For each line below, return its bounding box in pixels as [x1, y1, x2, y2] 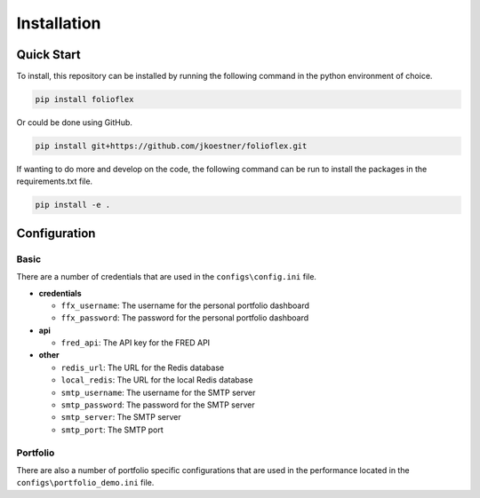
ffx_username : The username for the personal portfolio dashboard [60, 300, 310, 311]
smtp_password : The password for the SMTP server [60, 399, 255, 410]
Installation [16, 13, 101, 33]
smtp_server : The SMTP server [60, 412, 181, 423]
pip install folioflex [35, 94, 134, 105]
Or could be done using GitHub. [16, 117, 133, 128]
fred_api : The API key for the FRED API [60, 337, 211, 348]
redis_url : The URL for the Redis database [60, 362, 225, 373]
